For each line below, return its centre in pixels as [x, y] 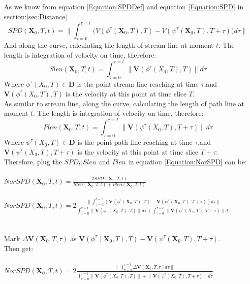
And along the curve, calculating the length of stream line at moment [109, 45]
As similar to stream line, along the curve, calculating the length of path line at [124, 103]
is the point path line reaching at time [135, 142]
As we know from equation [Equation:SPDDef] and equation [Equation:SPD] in [124, 6]
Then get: [19, 248]
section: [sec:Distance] [36, 16]
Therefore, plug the [33, 161]
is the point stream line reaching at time [138, 83]
